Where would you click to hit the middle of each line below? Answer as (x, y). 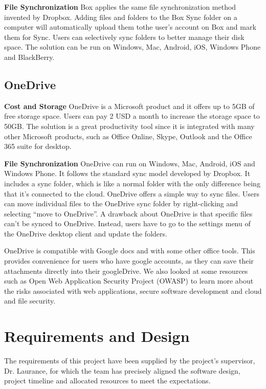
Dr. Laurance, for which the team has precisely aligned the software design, (122, 370)
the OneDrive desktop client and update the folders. (86, 233)
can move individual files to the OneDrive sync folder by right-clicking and (121, 203)
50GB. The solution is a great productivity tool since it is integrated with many (129, 126)
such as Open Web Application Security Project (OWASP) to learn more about (129, 281)
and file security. (30, 301)
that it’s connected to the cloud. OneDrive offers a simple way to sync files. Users (132, 193)
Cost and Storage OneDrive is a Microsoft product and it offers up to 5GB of (129, 106)
